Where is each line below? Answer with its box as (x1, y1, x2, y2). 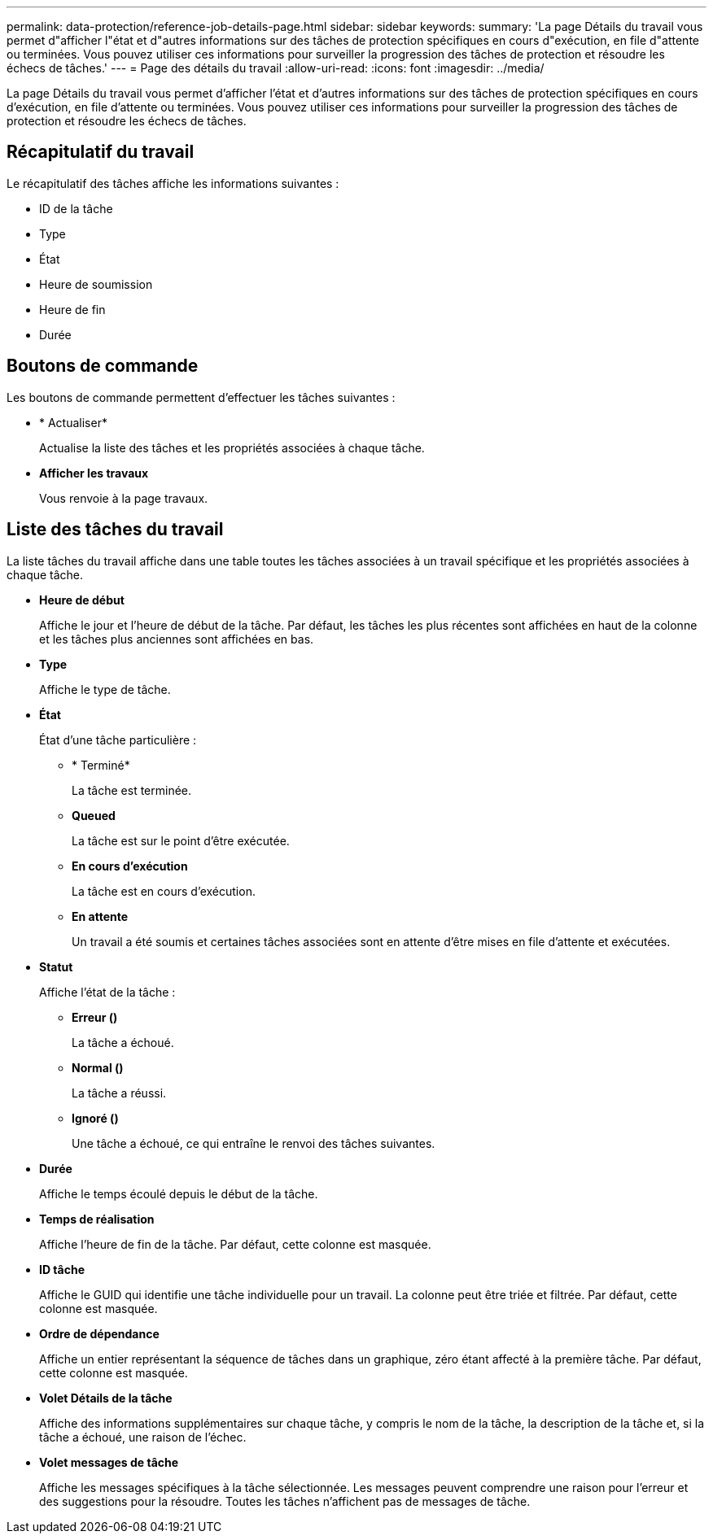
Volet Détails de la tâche (39, 1390, 173, 1405)
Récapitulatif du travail (7, 142, 195, 163)
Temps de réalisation (39, 1211, 155, 1226)
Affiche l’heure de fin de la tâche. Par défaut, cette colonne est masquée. (39, 1237, 431, 1251)
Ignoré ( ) (72, 1110, 119, 1125)
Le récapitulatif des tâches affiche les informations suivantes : (7, 176, 339, 190)
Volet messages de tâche (39, 1455, 179, 1469)
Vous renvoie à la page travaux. (39, 491, 208, 505)
